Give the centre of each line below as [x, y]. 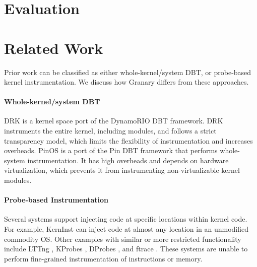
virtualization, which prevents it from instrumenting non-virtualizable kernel [122, 170]
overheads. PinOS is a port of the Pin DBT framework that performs [111, 150]
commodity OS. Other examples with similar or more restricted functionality [123, 239]
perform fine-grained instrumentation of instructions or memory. [103, 258]
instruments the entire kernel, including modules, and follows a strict [110, 131]
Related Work [54, 48]
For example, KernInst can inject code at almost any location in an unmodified [126, 229]
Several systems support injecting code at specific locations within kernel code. [126, 219]
